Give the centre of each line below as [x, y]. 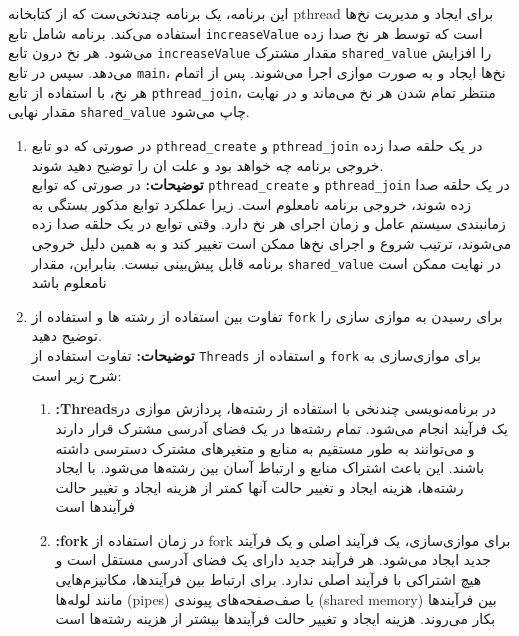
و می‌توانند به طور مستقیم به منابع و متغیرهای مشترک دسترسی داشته [265, 447]
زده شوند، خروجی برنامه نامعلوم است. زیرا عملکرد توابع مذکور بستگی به [251, 203]
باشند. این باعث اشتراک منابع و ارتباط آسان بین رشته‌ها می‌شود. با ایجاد [270, 467]
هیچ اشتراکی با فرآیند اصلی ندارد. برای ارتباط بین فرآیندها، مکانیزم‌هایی [268, 579]
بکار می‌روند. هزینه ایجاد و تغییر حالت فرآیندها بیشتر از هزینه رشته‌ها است [275, 618]
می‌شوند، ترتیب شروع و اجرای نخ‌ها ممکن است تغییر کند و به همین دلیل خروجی [271, 242]
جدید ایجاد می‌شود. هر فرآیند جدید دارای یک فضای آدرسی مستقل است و [273, 559]
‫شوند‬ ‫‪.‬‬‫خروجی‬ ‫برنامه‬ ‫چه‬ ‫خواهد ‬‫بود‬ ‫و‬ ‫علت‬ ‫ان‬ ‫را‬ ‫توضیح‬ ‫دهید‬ [207, 164]
